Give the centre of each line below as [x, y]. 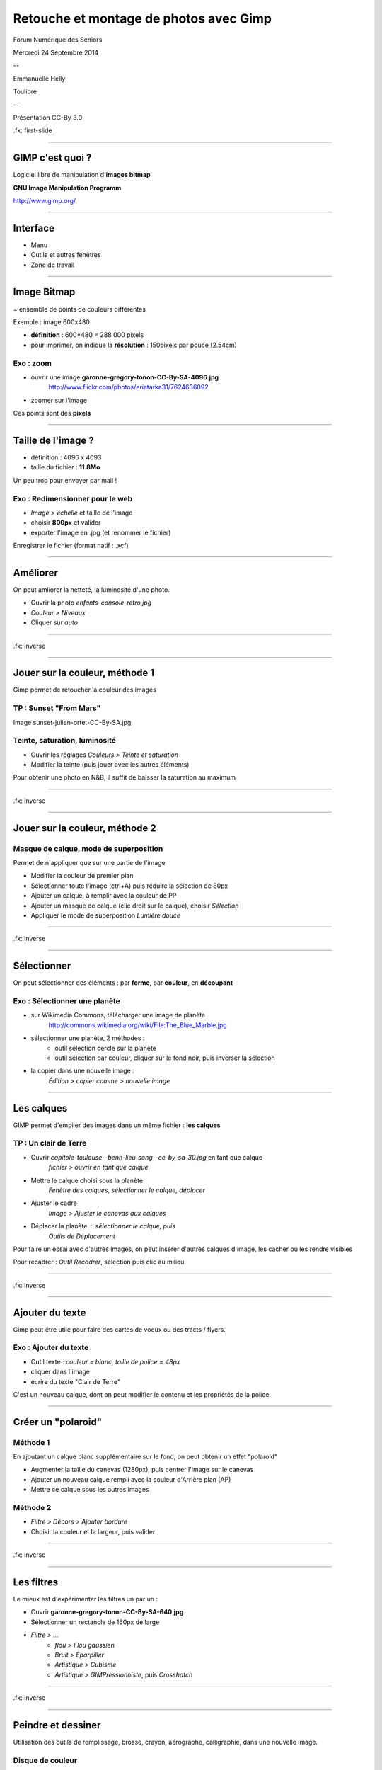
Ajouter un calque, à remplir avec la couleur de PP [104, 896]
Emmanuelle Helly [39, 79]
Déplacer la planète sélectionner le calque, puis [103, 1226]
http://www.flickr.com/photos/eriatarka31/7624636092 [128, 387]
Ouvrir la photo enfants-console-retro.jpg [91, 603]
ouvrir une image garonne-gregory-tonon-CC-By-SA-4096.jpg [125, 377]
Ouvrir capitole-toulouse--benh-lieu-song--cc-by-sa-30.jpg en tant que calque [147, 1157]
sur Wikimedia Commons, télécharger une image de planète [118, 1015]
